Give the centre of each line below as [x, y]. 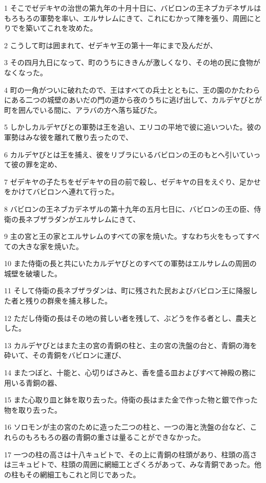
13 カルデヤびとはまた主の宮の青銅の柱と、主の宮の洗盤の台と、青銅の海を [131, 345]
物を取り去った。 [33, 409]
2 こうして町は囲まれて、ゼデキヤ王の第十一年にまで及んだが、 [111, 45]
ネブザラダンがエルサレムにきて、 [83, 219]
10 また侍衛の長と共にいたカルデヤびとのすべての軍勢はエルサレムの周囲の [130, 263]
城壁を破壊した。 [33, 273]
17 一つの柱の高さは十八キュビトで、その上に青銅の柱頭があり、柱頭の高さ [131, 454]
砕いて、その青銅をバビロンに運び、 [65, 355]
